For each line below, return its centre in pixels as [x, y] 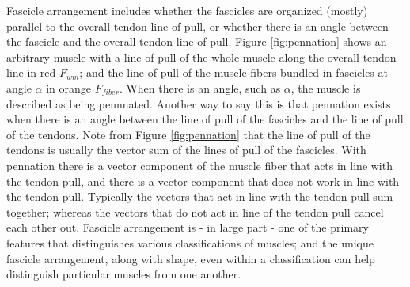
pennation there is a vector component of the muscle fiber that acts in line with [199, 165]
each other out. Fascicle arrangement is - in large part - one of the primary [188, 227]
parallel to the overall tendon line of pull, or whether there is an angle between [197, 26]
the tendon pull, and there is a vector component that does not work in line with [203, 181]
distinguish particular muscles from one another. [124, 274]
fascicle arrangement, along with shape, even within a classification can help [191, 258]
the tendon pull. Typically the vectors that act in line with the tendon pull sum [200, 196]
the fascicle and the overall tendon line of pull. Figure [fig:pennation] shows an [197, 42]
